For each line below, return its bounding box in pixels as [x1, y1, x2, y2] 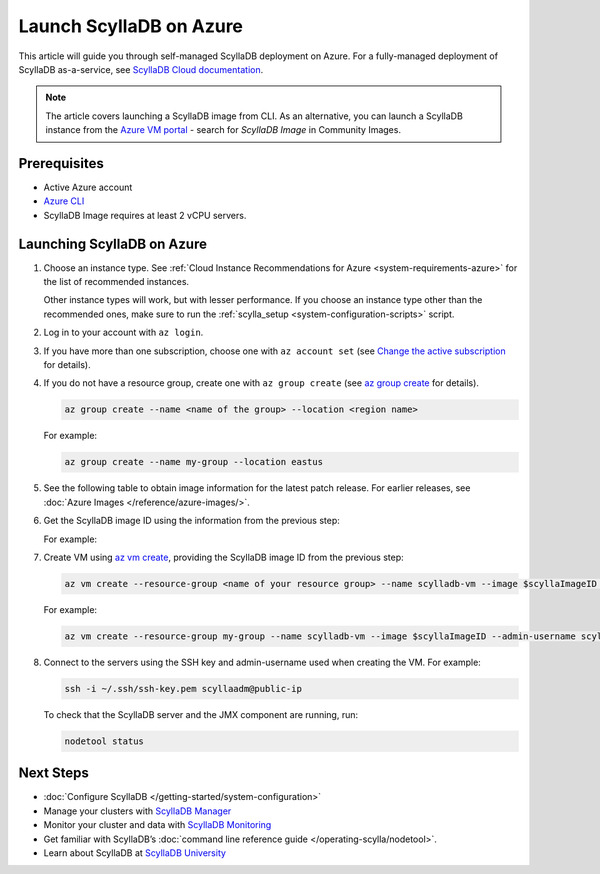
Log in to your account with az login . [43, 326, 204, 339]
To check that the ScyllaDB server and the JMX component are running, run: [43, 708, 359, 720]
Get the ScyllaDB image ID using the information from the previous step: [43, 515, 340, 527]
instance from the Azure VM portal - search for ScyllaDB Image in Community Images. [45, 124, 402, 136]
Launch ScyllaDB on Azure [18, 15, 244, 37]
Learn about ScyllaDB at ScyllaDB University [43, 846, 227, 859]
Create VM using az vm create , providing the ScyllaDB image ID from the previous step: [43, 551, 404, 563]
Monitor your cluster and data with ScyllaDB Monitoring [43, 819, 272, 831]
